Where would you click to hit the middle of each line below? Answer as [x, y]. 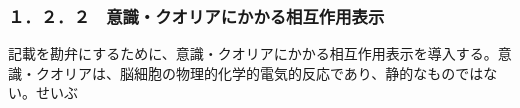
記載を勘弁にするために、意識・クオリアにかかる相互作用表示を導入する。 [253, 53]
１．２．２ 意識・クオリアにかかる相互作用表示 [196, 15]
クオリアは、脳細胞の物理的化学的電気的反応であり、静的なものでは [259, 72]
